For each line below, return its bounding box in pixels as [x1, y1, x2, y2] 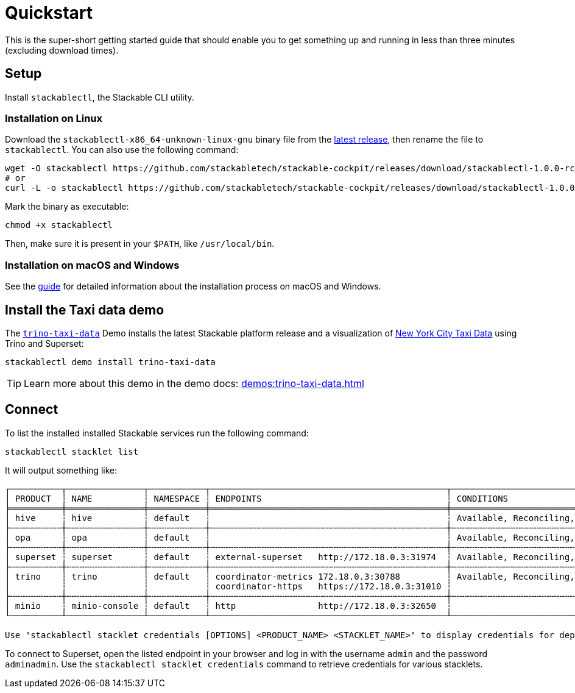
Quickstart [5, 2, 93, 23]
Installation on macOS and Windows [5, 258, 180, 271]
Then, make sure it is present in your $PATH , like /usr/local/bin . [5, 238, 275, 249]
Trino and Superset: [5, 338, 84, 349]
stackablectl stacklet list [5, 446, 139, 457]
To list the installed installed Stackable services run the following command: [5, 427, 309, 438]
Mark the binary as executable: [5, 201, 129, 212]
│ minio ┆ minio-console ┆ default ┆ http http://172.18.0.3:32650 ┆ [5, 600, 452, 611]
